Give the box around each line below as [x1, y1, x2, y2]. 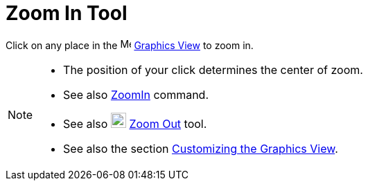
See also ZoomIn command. [63, 87, 209, 102]
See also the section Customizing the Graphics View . [63, 141, 338, 156]
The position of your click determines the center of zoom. [63, 62, 363, 77]
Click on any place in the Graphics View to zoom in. [6, 39, 254, 51]
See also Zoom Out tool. [63, 116, 207, 131]
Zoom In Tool [6, 1, 128, 25]
